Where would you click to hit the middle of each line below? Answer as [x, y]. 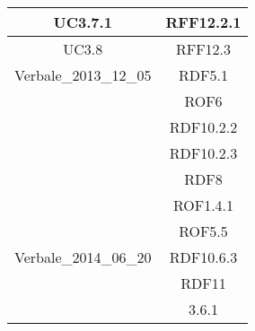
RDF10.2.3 [203, 153]
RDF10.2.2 [203, 127]
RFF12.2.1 [203, 22]
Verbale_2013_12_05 [83, 75]
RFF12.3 [203, 49]
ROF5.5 [203, 231]
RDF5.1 [203, 75]
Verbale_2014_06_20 [83, 257]
